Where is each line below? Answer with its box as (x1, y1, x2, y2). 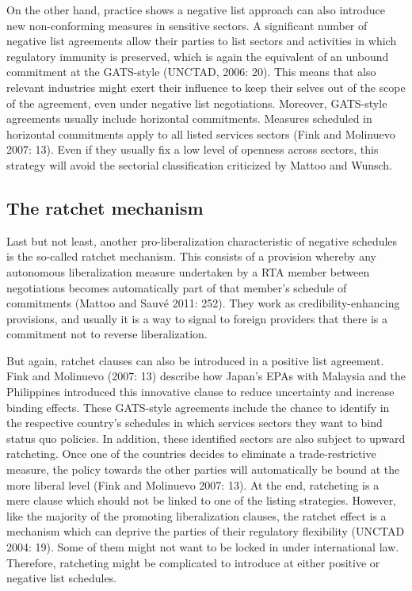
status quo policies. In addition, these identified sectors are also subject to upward (6, 429, 406, 446)
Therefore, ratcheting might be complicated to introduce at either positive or (6, 554, 380, 570)
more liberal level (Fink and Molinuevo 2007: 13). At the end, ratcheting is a (6, 476, 380, 493)
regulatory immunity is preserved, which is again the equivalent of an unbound (6, 48, 389, 64)
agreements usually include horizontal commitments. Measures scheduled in (6, 110, 372, 127)
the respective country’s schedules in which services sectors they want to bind (6, 414, 383, 431)
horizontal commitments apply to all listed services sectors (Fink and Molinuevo (6, 125, 395, 142)
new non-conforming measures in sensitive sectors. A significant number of (6, 17, 368, 33)
